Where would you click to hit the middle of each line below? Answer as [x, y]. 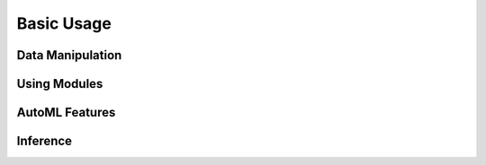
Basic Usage [64, 23]
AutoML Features [66, 113]
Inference [44, 141]
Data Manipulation [69, 55]
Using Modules [60, 84]
